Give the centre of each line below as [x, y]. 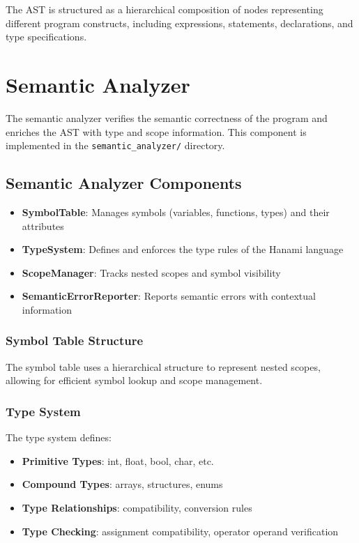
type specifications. [46, 37]
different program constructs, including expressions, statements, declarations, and [179, 23]
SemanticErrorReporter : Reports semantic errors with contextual [169, 296]
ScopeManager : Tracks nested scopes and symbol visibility [151, 272]
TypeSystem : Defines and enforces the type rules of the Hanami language [183, 249]
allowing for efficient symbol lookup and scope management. [134, 380]
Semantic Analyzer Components [124, 183]
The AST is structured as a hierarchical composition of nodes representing [165, 9]
